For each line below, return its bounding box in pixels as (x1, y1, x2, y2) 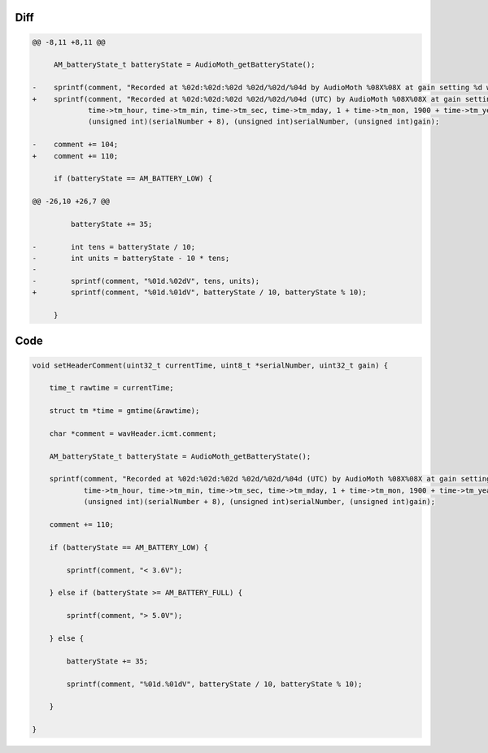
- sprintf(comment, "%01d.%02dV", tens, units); (32, 276, 260, 285)
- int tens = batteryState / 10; (32, 242, 195, 251)
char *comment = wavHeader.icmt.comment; (49, 429, 217, 438)
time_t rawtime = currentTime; (49, 383, 174, 393)
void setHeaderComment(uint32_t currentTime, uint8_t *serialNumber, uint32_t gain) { (32, 360, 389, 370)
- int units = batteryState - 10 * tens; (32, 254, 230, 263)
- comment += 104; (32, 140, 119, 150)
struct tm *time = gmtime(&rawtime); (49, 407, 200, 416)
